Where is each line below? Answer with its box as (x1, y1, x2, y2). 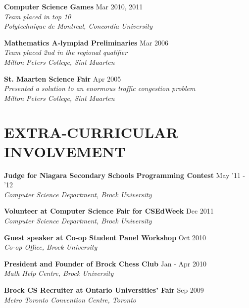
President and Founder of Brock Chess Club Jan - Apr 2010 (4, 258, 206, 268)
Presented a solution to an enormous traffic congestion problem (4, 83, 196, 93)
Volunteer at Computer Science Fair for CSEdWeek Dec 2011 (4, 206, 214, 216)
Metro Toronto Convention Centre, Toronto (4, 294, 136, 305)
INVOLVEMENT (4, 141, 126, 161)
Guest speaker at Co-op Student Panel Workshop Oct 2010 (4, 232, 206, 242)
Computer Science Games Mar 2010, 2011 (4, 1, 143, 11)
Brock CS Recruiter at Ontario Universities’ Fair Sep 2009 (4, 285, 204, 295)
